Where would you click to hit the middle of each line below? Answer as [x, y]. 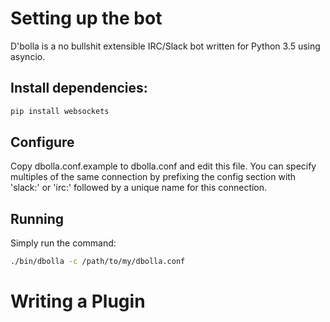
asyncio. [28, 56]
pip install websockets [60, 111]
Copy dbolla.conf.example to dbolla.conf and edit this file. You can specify [163, 166]
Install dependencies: [79, 88]
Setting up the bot [86, 18]
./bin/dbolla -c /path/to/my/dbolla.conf [98, 262]
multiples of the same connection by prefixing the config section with [153, 177]
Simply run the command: [63, 243]
